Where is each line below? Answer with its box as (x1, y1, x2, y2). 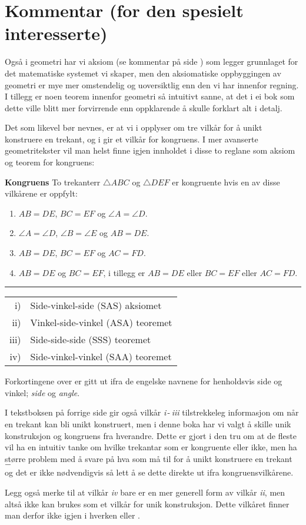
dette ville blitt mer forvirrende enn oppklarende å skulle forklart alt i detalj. (5, 101, 282, 114)
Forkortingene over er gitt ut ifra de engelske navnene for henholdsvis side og (5, 375, 282, 387)
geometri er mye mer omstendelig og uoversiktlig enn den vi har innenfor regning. (5, 78, 299, 91)
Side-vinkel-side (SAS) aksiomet (30, 298, 162, 313)
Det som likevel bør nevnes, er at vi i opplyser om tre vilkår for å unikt (5, 121, 262, 134)
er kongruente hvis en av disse (172, 175, 280, 188)
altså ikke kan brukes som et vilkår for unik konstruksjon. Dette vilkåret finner (5, 497, 290, 510)
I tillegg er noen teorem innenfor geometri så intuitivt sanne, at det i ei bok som (5, 90, 295, 102)
